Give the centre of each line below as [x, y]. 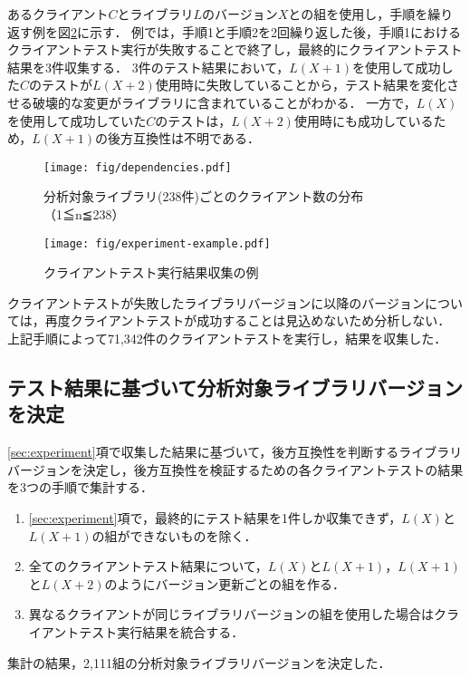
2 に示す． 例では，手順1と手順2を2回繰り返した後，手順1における [266, 31]
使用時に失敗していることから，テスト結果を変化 [301, 85]
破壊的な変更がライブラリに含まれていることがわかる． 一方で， [224, 102]
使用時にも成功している [364, 120]
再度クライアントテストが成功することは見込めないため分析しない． [248, 320]
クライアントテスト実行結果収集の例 [151, 272]
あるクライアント [58, 14]
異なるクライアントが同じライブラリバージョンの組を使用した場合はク [237, 614]
